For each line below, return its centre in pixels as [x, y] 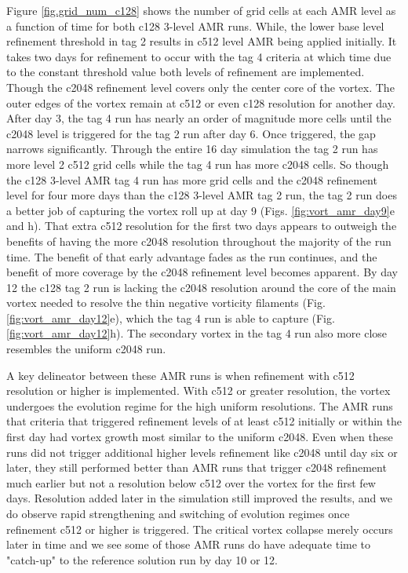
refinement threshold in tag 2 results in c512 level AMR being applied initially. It [202, 41]
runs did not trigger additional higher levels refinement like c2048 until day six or [202, 452]
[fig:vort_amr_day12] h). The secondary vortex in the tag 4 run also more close [197, 333]
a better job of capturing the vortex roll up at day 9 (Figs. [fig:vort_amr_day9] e [200, 210]
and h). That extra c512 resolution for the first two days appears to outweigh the [202, 226]
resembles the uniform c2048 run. [86, 349]
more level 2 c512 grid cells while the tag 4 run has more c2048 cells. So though [198, 164]
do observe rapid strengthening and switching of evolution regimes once [178, 513]
